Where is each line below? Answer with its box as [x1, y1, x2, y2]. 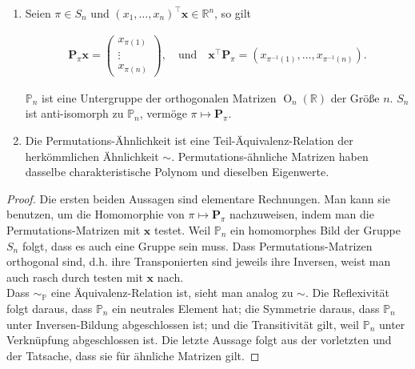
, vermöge [139, 105, 187, 122]
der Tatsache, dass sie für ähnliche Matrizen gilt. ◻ [6, 347, 260, 363]
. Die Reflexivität [305, 284, 389, 301]
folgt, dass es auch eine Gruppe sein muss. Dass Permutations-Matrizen [22, 237, 373, 254]
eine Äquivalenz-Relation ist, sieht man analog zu [50, 284, 293, 301]
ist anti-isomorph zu [25, 105, 124, 122]
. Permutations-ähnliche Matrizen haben [171, 147, 369, 164]
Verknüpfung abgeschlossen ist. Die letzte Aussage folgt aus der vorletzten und [6, 331, 392, 348]
